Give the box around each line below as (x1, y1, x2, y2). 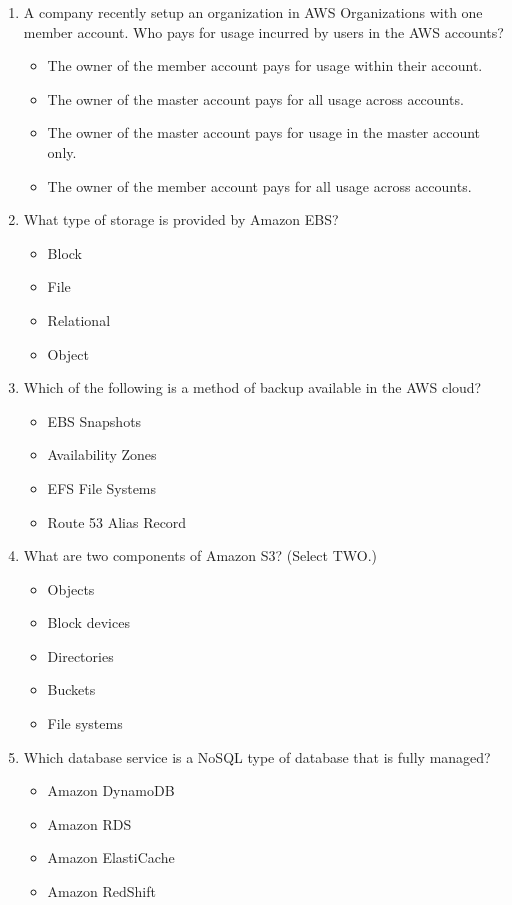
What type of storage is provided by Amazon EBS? (23, 209, 339, 230)
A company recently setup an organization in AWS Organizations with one (23, 2, 483, 22)
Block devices (47, 612, 130, 633)
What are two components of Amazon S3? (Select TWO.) (23, 545, 377, 566)
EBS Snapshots (47, 410, 142, 431)
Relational (47, 309, 111, 330)
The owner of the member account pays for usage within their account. (47, 55, 483, 76)
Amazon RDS (47, 813, 132, 834)
